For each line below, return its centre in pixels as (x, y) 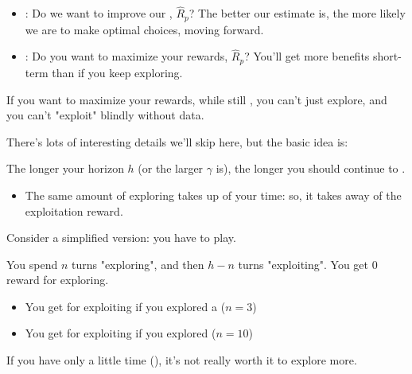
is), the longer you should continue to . (311, 168)
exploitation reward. (74, 210)
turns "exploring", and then (138, 264)
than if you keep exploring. (117, 72)
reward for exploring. (58, 280)
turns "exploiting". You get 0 (308, 264)
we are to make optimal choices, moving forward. (144, 29)
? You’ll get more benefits (307, 56)
